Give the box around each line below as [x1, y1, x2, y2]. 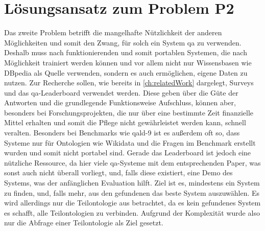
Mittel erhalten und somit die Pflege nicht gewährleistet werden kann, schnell [4, 117, 246, 128]
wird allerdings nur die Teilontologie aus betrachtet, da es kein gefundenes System [4, 197, 261, 208]
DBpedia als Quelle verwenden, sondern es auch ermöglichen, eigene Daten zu [4, 67, 248, 78]
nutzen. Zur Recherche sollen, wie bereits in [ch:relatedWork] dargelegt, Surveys [4, 77, 254, 88]
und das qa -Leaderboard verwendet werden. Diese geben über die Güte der [4, 87, 238, 98]
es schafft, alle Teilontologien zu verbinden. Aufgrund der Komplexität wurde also [4, 207, 260, 218]
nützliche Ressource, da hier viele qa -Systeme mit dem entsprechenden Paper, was [4, 157, 261, 168]
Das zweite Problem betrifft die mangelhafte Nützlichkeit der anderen [4, 27, 222, 38]
